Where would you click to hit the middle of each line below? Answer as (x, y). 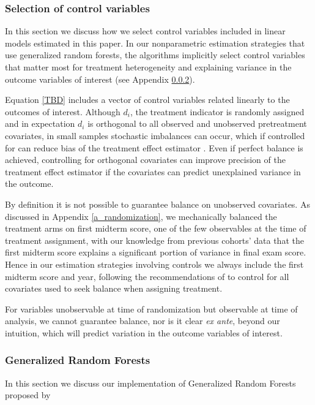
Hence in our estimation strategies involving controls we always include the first (154, 264)
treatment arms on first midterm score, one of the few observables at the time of (156, 228)
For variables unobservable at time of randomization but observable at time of (151, 308)
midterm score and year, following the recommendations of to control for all (147, 276)
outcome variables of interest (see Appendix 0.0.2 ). (100, 79)
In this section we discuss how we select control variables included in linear (145, 31)
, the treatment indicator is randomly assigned (217, 111)
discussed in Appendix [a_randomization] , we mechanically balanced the (141, 216)
